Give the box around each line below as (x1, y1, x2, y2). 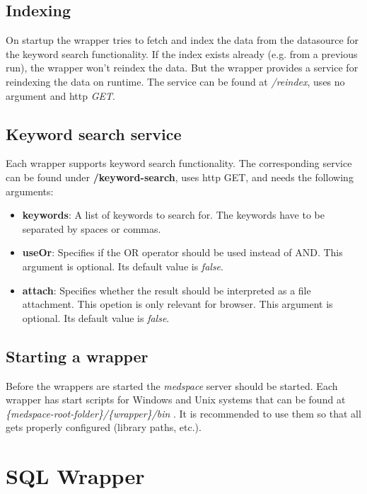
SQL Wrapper (6, 461, 145, 490)
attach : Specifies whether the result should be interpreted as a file (22, 282, 311, 297)
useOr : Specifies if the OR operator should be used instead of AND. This (22, 245, 343, 260)
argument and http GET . (6, 88, 115, 103)
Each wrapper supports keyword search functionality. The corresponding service (6, 156, 352, 171)
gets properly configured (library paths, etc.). (6, 420, 202, 435)
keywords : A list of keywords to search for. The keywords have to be (22, 207, 325, 222)
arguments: (6, 183, 54, 198)
